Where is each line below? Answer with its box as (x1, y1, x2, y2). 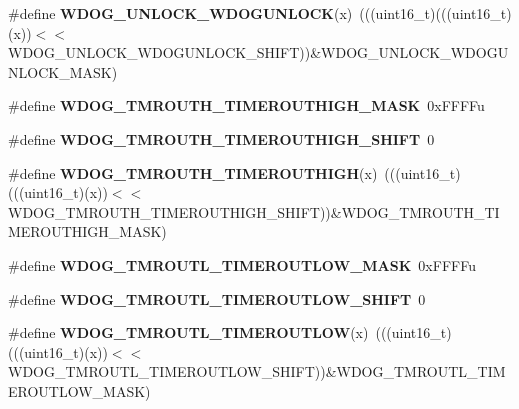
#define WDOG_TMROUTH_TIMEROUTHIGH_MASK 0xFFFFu (8, 95, 485, 116)
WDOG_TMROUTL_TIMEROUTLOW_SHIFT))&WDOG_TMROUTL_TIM (8, 361, 506, 382)
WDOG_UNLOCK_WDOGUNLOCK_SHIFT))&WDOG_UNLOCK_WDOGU (8, 42, 509, 63)
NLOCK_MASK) (8, 61, 118, 82)
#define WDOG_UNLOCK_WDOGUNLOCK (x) (8, 3, 353, 23)
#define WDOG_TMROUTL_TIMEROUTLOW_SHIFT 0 (8, 288, 426, 309)
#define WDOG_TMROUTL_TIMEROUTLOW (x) (8, 322, 369, 343)
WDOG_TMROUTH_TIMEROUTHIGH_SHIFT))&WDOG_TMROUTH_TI (8, 201, 500, 222)
